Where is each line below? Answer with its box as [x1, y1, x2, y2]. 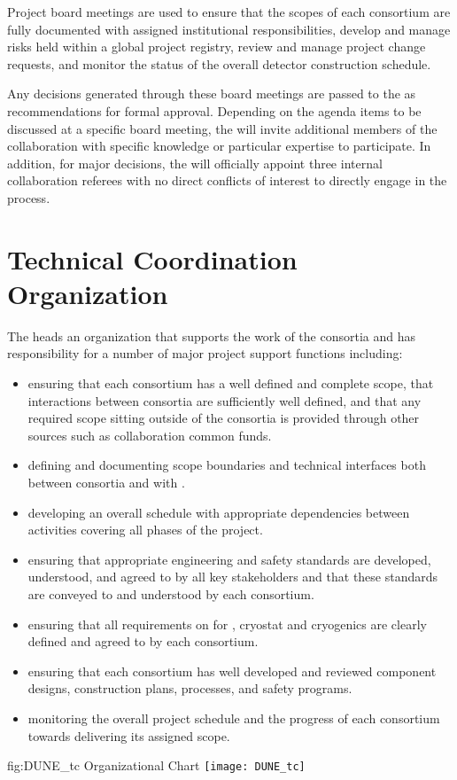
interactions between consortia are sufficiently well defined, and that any [27, 391, 422, 409]
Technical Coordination [7, 240, 298, 277]
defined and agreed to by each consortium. [27, 632, 259, 651]
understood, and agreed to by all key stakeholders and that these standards [27, 567, 438, 586]
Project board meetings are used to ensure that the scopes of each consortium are [7, 3, 451, 20]
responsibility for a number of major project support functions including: [7, 344, 403, 363]
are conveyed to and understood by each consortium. [27, 584, 314, 603]
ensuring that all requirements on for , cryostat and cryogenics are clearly [27, 614, 427, 633]
